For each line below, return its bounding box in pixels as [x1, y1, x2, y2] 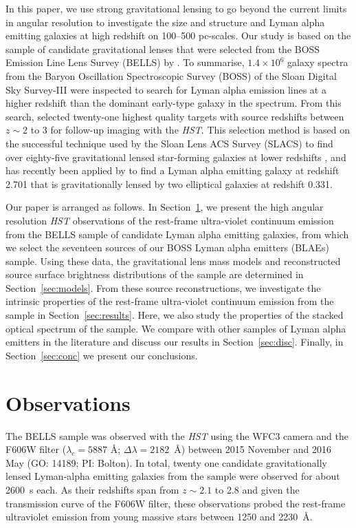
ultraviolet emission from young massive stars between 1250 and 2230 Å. [5, 509, 313, 524]
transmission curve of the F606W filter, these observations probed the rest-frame [5, 496, 346, 510]
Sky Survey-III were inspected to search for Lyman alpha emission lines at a [5, 82, 326, 96]
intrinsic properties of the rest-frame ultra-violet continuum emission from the [5, 294, 334, 308]
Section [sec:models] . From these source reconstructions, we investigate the [5, 280, 321, 295]
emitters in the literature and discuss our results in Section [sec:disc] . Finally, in [5, 335, 344, 349]
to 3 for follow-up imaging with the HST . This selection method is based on [30, 123, 350, 137]
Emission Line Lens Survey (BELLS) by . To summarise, [5, 55, 245, 70]
